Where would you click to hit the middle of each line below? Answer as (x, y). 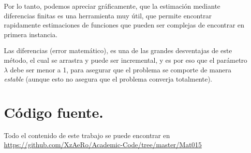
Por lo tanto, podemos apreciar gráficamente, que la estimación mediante (112, 6)
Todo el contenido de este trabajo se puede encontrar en (87, 135)
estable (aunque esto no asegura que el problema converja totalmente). (108, 79)
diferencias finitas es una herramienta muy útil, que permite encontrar (108, 15)
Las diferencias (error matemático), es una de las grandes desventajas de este (118, 50)
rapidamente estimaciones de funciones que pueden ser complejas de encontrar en (124, 25)
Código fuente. (54, 112)
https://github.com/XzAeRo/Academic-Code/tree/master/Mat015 (103, 145)
